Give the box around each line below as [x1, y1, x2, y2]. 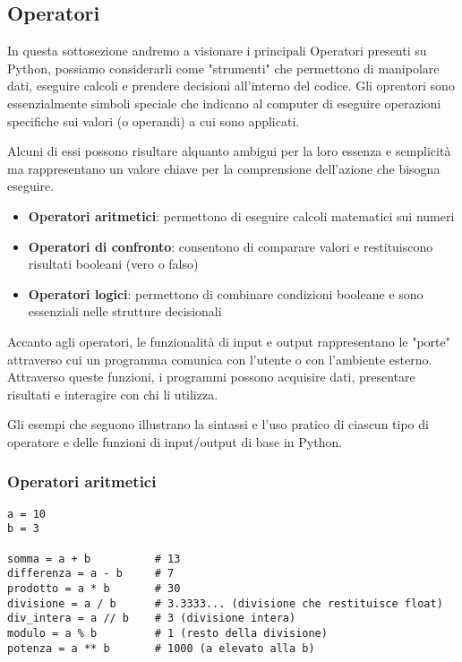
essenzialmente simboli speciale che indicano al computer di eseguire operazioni [7, 93, 441, 112]
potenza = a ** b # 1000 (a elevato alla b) [7, 641, 315, 655]
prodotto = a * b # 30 [7, 581, 181, 595]
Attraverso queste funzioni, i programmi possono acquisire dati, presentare [7, 367, 415, 386]
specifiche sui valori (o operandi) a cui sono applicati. [7, 111, 300, 130]
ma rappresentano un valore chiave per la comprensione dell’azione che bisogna [7, 159, 441, 177]
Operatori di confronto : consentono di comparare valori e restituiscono [28, 236, 433, 255]
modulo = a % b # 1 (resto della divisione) [7, 626, 328, 640]
